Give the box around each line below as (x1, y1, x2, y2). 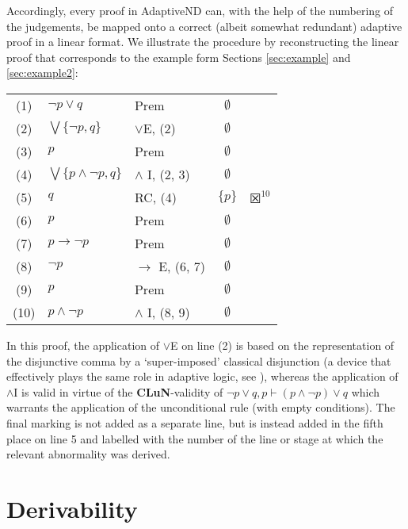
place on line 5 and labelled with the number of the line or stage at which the (6, 430, 383, 447)
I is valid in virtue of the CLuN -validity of (13, 383, 223, 400)
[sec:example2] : (6, 64, 78, 81)
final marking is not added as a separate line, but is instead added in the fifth (6, 414, 383, 431)
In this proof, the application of (6, 336, 160, 353)
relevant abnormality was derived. (6, 446, 170, 462)
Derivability (6, 492, 138, 524)
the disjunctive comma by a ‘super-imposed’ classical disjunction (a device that (6, 352, 391, 369)
